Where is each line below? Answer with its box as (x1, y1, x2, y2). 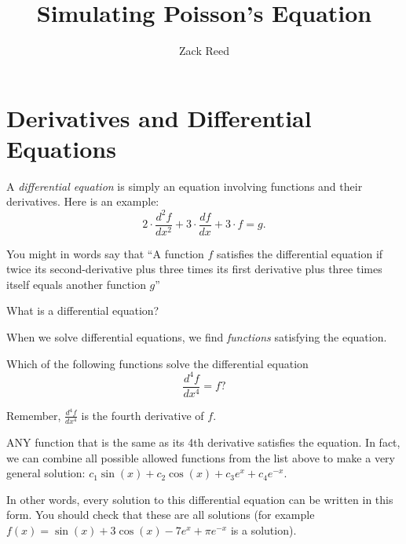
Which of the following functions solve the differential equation (6, 355, 309, 371)
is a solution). (230, 521, 297, 538)
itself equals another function (6, 276, 146, 292)
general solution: (6, 465, 86, 481)
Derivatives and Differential (6, 101, 312, 133)
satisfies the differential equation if (217, 245, 383, 261)
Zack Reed (179, 42, 229, 59)
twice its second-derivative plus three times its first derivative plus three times (6, 261, 382, 277)
